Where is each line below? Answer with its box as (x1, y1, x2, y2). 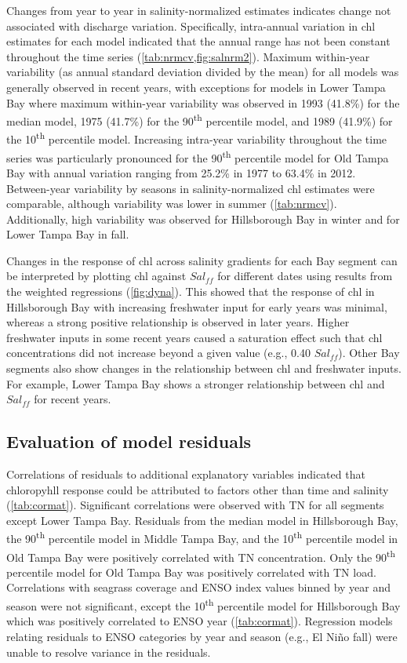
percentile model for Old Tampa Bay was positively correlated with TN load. (6, 563, 376, 580)
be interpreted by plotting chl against (6, 268, 187, 284)
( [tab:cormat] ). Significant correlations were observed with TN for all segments (6, 497, 384, 513)
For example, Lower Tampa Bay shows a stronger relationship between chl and (6, 375, 385, 392)
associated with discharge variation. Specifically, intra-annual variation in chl (6, 17, 376, 34)
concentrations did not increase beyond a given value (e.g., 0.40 (6, 344, 311, 361)
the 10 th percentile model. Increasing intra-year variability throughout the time (6, 129, 387, 148)
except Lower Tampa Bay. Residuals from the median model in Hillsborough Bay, (6, 512, 398, 528)
